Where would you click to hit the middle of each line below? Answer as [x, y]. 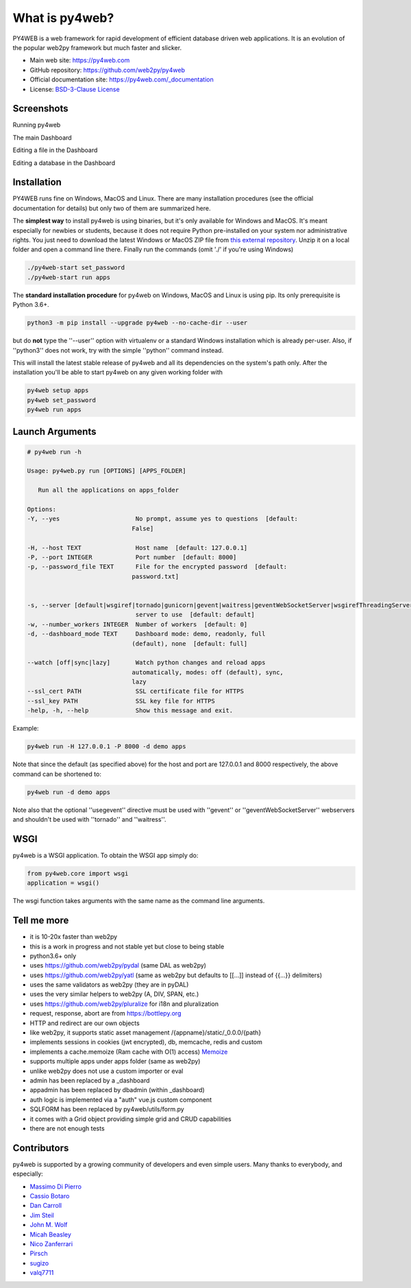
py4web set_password [61, 400]
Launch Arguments [54, 431]
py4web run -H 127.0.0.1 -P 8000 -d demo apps [107, 747]
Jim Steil [42, 1215]
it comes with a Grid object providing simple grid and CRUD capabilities [131, 1119]
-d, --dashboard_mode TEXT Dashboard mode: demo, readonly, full [146, 634]
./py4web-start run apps [69, 277]
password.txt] [155, 576]
